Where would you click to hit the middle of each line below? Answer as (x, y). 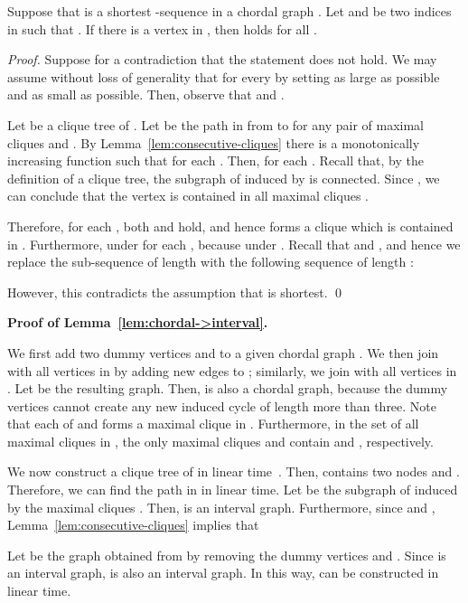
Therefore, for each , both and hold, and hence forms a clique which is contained (230, 226)
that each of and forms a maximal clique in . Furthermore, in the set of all (213, 424)
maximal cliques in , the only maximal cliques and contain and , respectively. (220, 441)
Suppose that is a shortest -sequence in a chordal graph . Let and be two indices (229, 11)
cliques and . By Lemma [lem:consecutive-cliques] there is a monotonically (214, 142)
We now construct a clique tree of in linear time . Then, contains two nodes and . (234, 471)
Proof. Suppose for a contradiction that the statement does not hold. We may (222, 59)
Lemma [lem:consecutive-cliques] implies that (133, 525)
